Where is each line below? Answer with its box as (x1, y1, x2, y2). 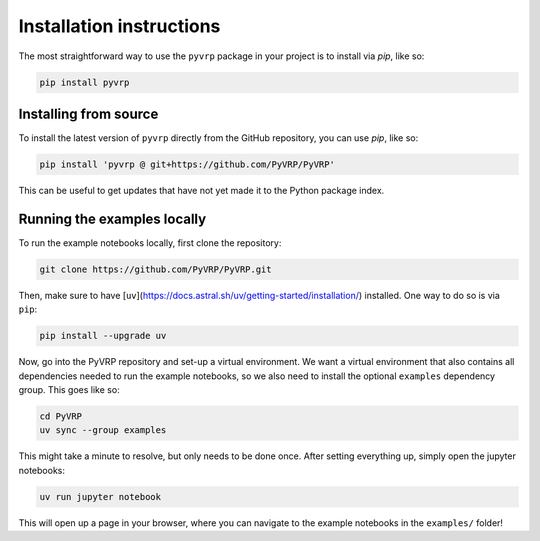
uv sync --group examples (39, 425, 167, 436)
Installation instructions (18, 15, 221, 37)
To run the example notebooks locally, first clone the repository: (18, 236, 282, 249)
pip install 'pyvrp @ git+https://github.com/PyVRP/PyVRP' (39, 159, 335, 170)
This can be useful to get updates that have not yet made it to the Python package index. (18, 185, 385, 196)
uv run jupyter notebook (39, 491, 162, 502)
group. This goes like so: (18, 384, 120, 396)
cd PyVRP (39, 411, 83, 422)
